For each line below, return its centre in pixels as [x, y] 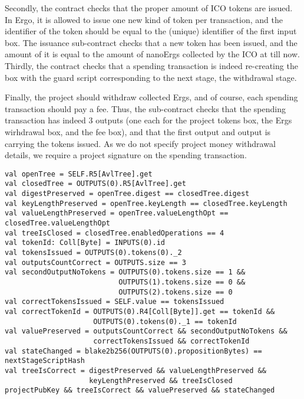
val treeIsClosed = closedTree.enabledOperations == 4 [115, 233]
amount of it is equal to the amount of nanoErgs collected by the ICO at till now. [152, 54]
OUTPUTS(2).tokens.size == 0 [176, 292]
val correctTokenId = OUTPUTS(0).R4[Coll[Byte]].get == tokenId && [140, 311]
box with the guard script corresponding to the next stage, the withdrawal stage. [151, 77]
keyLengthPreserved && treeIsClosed [161, 380]
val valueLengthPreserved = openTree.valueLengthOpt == [117, 213]
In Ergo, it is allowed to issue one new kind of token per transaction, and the [144, 19]
